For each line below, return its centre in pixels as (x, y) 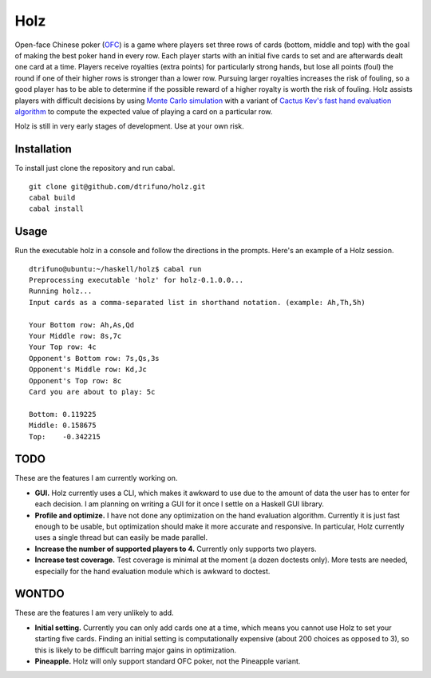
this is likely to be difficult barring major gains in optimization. (136, 650)
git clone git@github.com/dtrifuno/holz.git (118, 186)
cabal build (52, 197)
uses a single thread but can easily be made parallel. (121, 537)
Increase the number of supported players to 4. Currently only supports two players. (176, 549)
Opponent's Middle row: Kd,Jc (88, 370)
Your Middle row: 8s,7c (75, 336)
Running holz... (61, 291)
